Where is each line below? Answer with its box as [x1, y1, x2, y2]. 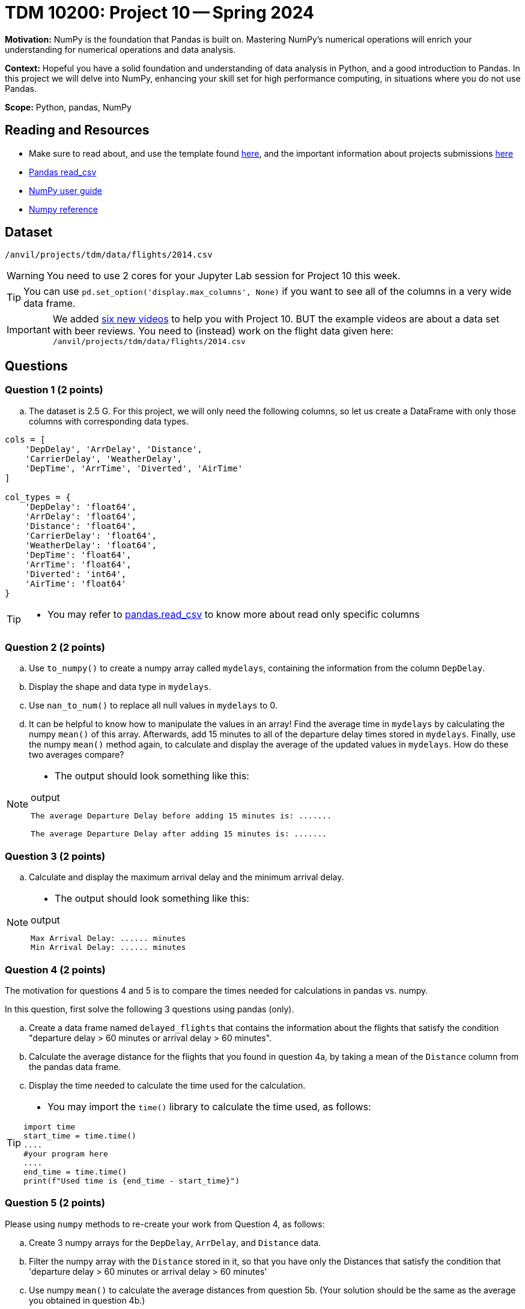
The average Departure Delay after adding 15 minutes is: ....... [31, 829, 327, 839]
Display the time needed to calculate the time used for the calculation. [29, 1080, 306, 1090]
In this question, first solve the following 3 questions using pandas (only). [5, 1003, 294, 1014]
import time [23, 1122, 76, 1131]
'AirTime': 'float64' [25, 578, 127, 588]
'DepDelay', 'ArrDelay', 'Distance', [25, 444, 202, 454]
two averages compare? [29, 749, 124, 760]
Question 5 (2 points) [5, 1197, 105, 1209]
